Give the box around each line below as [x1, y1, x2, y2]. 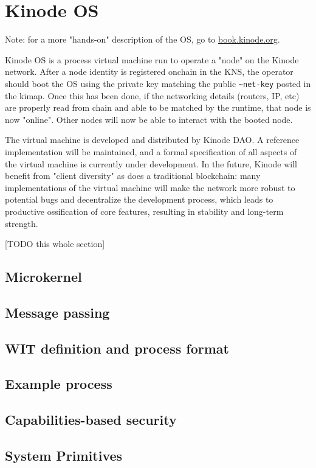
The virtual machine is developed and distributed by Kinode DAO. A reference [5, 133, 300, 146]
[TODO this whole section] [5, 237, 105, 250]
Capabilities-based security [5, 410, 177, 429]
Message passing [5, 302, 110, 321]
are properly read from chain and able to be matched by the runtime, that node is [5, 101, 311, 114]
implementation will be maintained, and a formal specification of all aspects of [5, 145, 297, 158]
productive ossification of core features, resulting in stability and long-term [5, 204, 284, 217]
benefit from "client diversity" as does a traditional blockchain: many [5, 169, 261, 182]
